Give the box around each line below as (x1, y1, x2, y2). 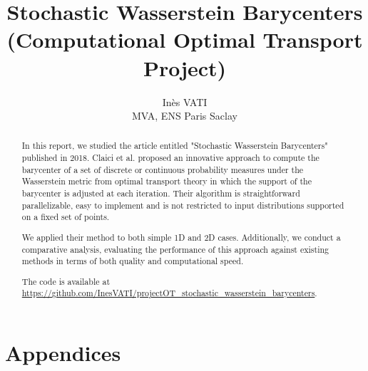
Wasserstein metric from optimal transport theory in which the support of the (21, 175, 312, 187)
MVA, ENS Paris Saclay (132, 108, 237, 123)
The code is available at (21, 275, 111, 287)
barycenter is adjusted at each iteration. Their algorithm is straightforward (21, 187, 300, 199)
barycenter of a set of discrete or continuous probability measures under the (21, 163, 304, 175)
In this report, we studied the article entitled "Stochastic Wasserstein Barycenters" (21, 140, 328, 152)
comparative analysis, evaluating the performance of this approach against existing (21, 243, 329, 255)
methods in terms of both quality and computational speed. (21, 255, 244, 267)
